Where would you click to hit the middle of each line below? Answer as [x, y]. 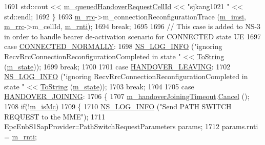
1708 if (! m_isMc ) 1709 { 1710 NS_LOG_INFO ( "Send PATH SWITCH [118, 106]
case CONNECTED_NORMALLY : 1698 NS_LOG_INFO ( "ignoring [113, 46]
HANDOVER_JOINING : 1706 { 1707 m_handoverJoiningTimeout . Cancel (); [127, 96]
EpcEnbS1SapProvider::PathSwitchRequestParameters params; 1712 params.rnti [131, 126]
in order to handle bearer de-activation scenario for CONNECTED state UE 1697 [132, 36]
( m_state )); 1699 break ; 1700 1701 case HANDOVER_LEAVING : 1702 [117, 66]
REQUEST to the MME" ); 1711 [55, 116]
